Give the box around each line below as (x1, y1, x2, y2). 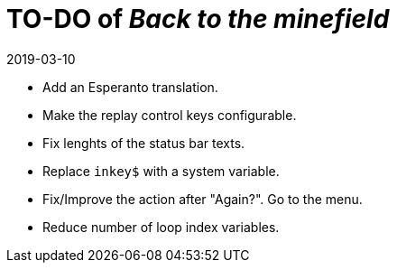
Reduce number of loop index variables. (42, 219, 280, 235)
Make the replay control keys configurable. (42, 107, 297, 123)
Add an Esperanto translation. (42, 79, 218, 95)
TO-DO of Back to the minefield (6, 4, 390, 34)
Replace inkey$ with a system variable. (42, 163, 280, 179)
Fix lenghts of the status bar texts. (42, 135, 245, 151)
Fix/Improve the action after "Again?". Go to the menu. (42, 191, 363, 207)
